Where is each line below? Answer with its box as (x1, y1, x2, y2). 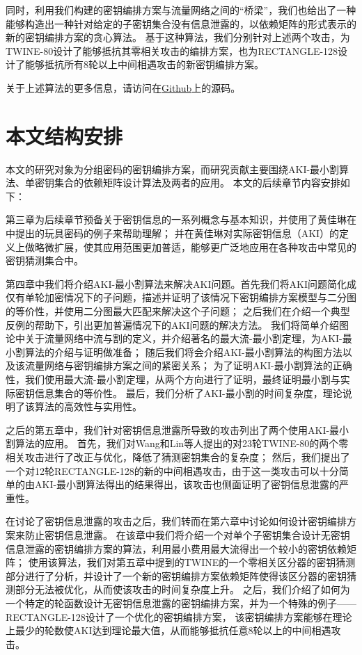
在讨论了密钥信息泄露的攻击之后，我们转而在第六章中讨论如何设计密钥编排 (6, 514, 347, 528)
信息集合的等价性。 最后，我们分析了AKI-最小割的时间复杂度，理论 (34, 385, 343, 400)
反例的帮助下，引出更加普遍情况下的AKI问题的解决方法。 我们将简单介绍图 (6, 317, 349, 332)
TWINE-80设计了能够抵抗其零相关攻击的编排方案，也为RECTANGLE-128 (6, 43, 338, 58)
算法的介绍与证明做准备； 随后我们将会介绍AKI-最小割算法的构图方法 (24, 344, 343, 359)
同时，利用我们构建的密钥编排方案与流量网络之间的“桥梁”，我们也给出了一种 (6, 3, 356, 17)
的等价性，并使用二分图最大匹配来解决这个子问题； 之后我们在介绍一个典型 (6, 304, 350, 318)
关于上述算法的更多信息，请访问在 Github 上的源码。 (6, 80, 241, 95)
